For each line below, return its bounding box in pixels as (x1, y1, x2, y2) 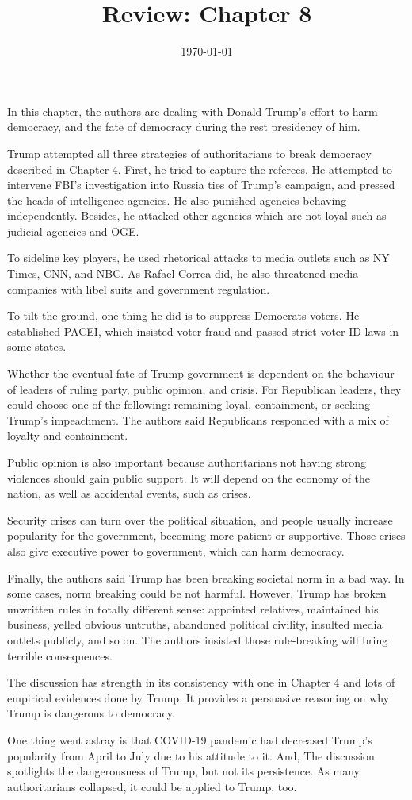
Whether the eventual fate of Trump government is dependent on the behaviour (7, 365, 395, 382)
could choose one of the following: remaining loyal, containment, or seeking (7, 396, 370, 413)
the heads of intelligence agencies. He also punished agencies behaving (7, 191, 347, 208)
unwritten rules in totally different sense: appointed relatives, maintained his (7, 600, 379, 617)
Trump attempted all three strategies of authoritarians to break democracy (7, 144, 372, 161)
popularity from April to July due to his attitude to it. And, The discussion (7, 747, 375, 763)
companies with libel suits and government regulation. (7, 280, 270, 297)
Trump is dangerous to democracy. (7, 705, 175, 721)
